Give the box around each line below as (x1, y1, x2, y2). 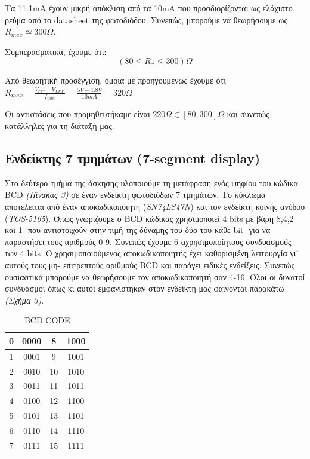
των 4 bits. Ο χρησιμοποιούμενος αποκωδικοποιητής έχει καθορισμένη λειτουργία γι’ (5, 247, 299, 259)
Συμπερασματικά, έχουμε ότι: (5, 45, 107, 57)
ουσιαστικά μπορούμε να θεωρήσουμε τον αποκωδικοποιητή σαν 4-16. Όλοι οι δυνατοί (5, 270, 305, 283)
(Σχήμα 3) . (5, 293, 44, 306)
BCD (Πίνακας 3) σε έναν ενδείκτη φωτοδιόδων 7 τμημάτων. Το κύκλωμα (5, 188, 266, 201)
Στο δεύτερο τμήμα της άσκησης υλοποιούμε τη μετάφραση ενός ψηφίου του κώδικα (5, 176, 298, 189)
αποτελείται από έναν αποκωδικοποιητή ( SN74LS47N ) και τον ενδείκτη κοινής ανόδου (5, 200, 305, 213)
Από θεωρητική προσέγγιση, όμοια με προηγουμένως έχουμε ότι (5, 74, 226, 87)
